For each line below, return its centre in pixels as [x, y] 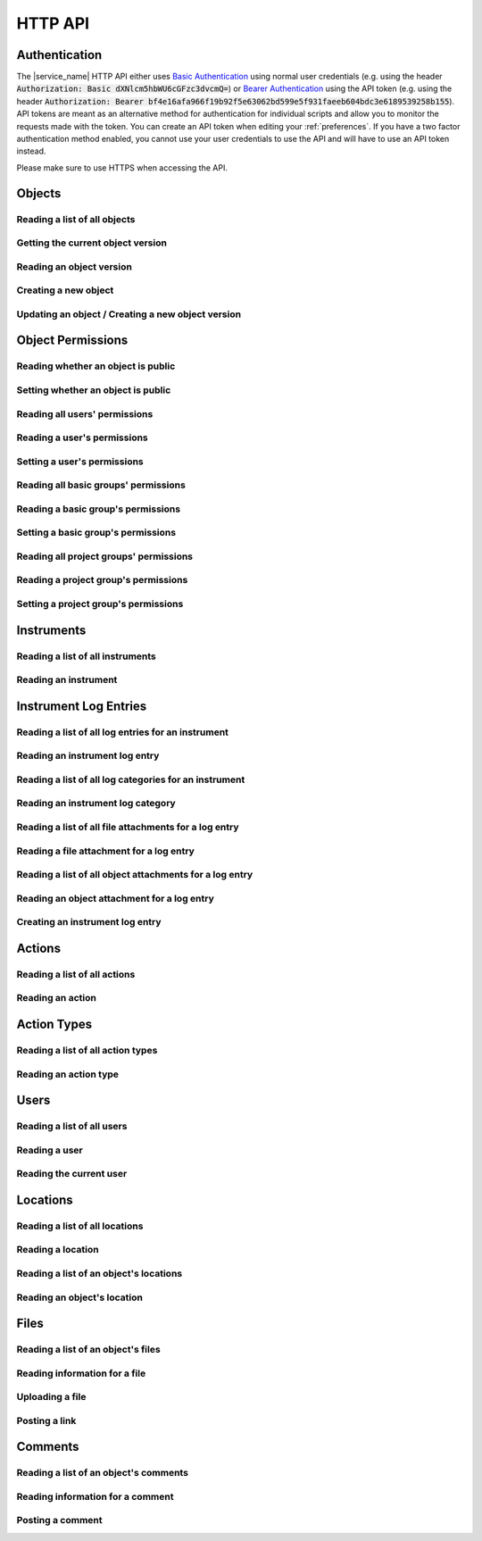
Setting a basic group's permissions [96, 533]
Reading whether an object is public [96, 366]
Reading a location [58, 1250]
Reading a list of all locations [80, 1226]
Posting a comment [59, 1520]
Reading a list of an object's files [88, 1350]
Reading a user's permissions [83, 437]
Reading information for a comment [95, 1496]
